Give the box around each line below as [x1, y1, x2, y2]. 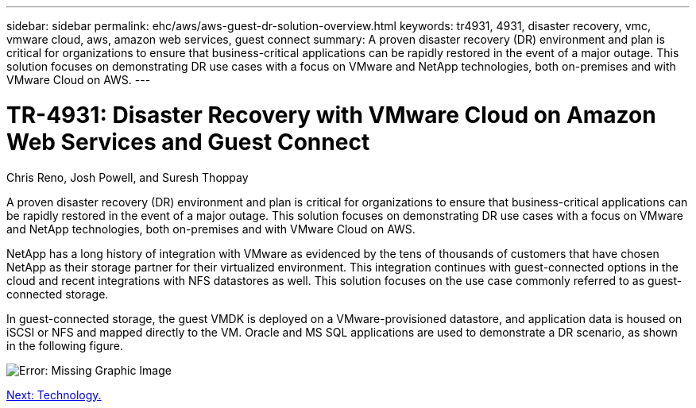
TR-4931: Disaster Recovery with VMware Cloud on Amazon [6, 101, 656, 129]
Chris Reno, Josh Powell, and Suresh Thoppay [6, 170, 249, 184]
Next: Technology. [6, 387, 102, 402]
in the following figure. [6, 338, 123, 352]
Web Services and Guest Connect [6, 128, 370, 156]
